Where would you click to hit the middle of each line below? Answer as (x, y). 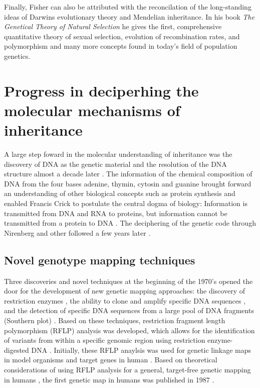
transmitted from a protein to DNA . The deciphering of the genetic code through (130, 223)
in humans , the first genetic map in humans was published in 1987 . (109, 379)
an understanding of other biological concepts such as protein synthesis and (120, 193)
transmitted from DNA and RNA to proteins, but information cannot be (116, 213)
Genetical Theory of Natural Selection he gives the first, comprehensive (113, 26)
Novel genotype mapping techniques (100, 260)
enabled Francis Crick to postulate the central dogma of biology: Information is (126, 203)
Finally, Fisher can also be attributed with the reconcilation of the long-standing (128, 7)
